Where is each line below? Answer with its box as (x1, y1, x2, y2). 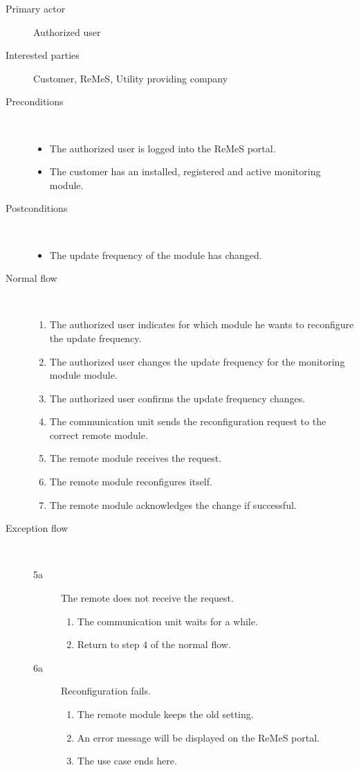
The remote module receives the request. (49, 451, 222, 465)
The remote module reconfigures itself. (49, 474, 212, 489)
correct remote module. (49, 427, 148, 442)
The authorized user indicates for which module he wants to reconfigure (49, 317, 354, 332)
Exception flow (6, 521, 68, 535)
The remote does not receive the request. (61, 591, 234, 605)
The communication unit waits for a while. (77, 614, 258, 628)
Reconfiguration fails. (61, 683, 151, 698)
